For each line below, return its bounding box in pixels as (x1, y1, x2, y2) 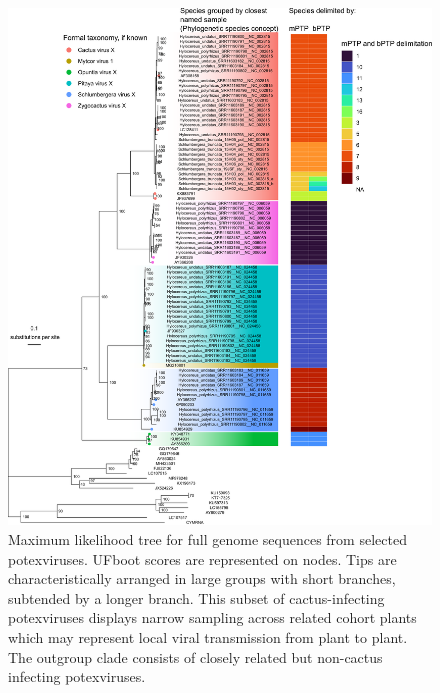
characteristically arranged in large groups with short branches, (8, 568, 396, 589)
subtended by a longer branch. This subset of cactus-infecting (8, 587, 385, 608)
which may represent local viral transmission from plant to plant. (8, 627, 408, 648)
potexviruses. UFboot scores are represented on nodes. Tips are (8, 548, 397, 569)
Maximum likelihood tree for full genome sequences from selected (8, 529, 407, 550)
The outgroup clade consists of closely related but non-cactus (8, 646, 383, 667)
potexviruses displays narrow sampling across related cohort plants (8, 607, 417, 628)
